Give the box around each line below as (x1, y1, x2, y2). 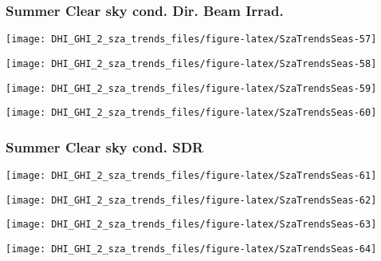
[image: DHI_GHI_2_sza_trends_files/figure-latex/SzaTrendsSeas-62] (6, 194, 377, 206)
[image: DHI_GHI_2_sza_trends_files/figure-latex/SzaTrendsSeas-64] (6, 243, 377, 255)
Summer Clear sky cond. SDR (6, 136, 204, 156)
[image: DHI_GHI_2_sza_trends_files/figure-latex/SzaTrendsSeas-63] (6, 219, 377, 231)
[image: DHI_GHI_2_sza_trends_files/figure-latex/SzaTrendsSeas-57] (6, 34, 377, 45)
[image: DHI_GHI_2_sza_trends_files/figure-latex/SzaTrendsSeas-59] (6, 82, 377, 94)
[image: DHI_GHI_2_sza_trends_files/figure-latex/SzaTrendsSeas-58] (6, 57, 377, 69)
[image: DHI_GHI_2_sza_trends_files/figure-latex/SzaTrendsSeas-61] (6, 170, 377, 182)
